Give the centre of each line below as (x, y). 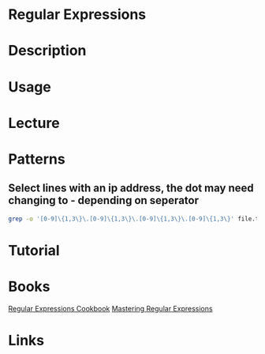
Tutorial (34, 250)
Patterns (37, 159)
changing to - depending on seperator (104, 200)
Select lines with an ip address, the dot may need (131, 188)
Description (47, 51)
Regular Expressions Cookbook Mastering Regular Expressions (110, 308)
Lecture (34, 123)
